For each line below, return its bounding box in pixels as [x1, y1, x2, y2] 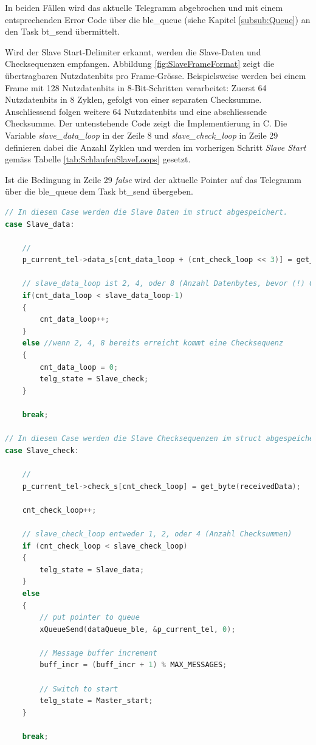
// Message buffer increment [39, 648, 157, 657]
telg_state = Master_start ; [39, 696, 153, 705]
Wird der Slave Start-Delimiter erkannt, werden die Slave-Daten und [5, 45, 261, 58]
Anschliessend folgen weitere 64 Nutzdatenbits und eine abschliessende [5, 105, 267, 117]
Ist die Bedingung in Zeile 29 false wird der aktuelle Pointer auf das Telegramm [5, 173, 301, 185]
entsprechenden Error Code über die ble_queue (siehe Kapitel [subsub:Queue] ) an [5, 13, 311, 26]
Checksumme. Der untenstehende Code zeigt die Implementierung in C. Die [5, 117, 287, 130]
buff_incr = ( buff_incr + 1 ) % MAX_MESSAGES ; [39, 660, 227, 670]
